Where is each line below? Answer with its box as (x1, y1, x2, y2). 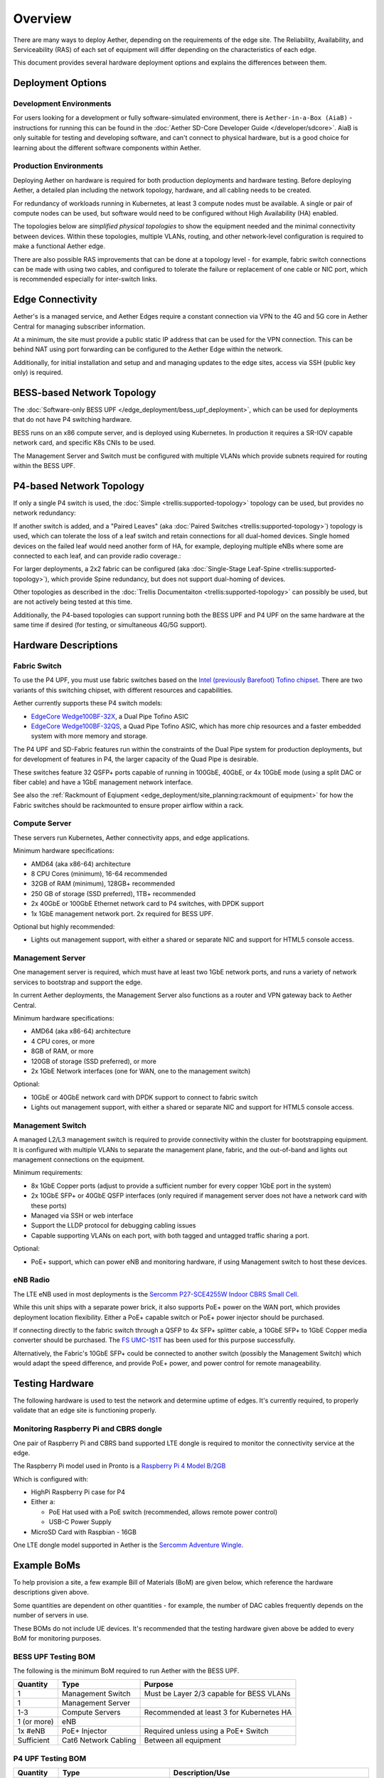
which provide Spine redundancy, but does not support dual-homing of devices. (50, 575, 286, 583)
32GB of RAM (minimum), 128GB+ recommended (31, 879, 176, 888)
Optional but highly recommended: (13, 922, 115, 931)
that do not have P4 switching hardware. (13, 415, 132, 424)
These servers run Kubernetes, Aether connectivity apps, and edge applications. (13, 833, 250, 842)
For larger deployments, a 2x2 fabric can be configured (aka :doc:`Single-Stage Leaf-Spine (13, 565, 281, 573)
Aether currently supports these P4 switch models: (13, 699, 163, 708)
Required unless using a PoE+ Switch (144, 1726, 270, 1736)
